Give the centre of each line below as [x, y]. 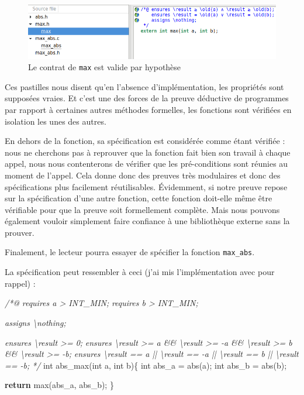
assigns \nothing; [35, 322]
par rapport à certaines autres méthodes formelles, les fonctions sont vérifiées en [148, 109]
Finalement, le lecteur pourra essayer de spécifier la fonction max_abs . [130, 252]
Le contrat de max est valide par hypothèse [105, 67]
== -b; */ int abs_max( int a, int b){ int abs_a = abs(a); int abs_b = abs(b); [146, 365]
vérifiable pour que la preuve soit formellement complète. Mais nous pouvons [142, 209]
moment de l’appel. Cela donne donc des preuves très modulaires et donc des [143, 175]
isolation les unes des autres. [56, 121]
